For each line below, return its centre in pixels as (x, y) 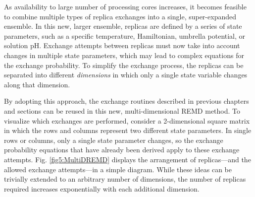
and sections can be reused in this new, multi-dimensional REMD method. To (122, 110)
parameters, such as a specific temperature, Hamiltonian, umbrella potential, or (125, 35)
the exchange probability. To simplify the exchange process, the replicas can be (124, 65)
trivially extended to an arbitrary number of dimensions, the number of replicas (125, 179)
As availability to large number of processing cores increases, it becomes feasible (125, 6)
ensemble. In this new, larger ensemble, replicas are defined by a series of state (123, 26)
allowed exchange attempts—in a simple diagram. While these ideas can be (118, 169)
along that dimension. (37, 84)
